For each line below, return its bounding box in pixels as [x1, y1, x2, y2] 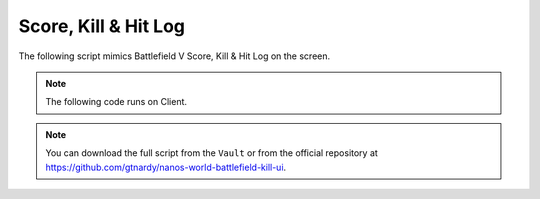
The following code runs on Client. [45, 96, 188, 108]
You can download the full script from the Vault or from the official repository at [45, 147, 379, 159]
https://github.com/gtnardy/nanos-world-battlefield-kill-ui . [45, 161, 287, 173]
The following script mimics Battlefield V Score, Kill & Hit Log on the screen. [18, 50, 331, 62]
